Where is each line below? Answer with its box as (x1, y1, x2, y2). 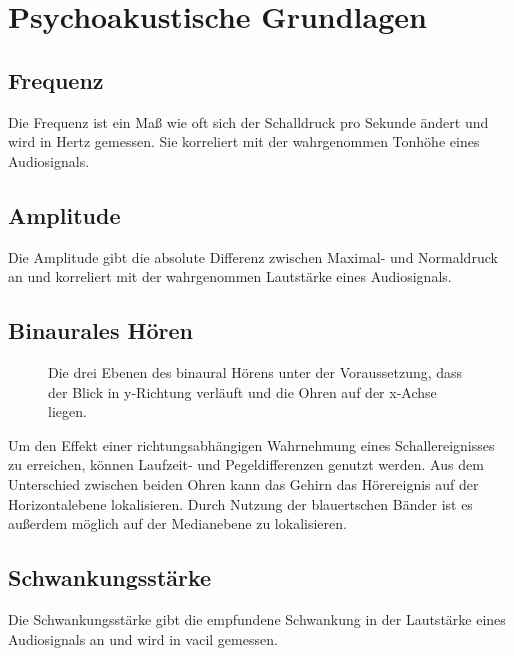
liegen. (48, 401, 87, 422)
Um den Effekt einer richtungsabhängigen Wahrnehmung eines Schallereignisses (8, 434, 495, 455)
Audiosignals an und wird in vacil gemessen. (8, 628, 278, 649)
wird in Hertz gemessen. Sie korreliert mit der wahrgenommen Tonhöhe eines (8, 131, 480, 152)
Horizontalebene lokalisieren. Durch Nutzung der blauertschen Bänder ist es (8, 493, 473, 514)
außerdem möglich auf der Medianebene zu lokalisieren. (8, 513, 347, 534)
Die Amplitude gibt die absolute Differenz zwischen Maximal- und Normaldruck (8, 246, 498, 267)
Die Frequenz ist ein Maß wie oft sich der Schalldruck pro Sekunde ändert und (8, 111, 489, 132)
